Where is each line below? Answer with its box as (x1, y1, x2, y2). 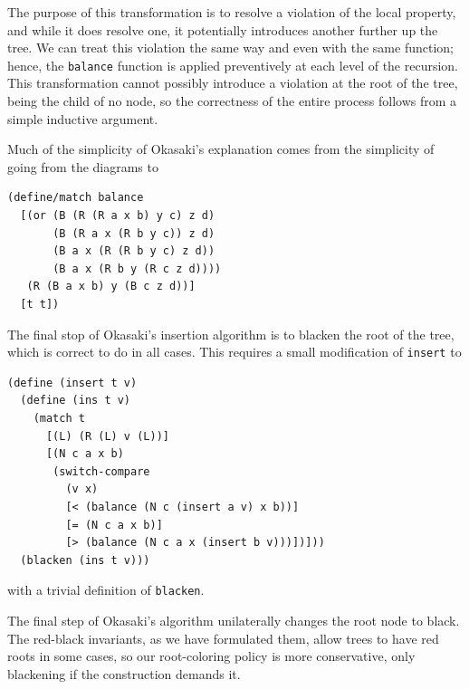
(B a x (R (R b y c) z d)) (53, 244, 215, 258)
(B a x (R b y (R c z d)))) (53, 262, 222, 275)
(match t (33, 412, 85, 425)
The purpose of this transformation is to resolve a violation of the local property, (7, 3, 456, 21)
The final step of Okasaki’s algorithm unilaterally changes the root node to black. (7, 611, 460, 629)
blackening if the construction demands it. (7, 664, 241, 683)
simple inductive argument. (7, 109, 158, 128)
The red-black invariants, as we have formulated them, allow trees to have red (7, 628, 439, 647)
